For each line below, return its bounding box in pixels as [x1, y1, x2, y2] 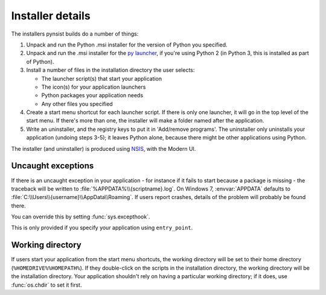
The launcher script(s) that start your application [41, 75, 162, 82]
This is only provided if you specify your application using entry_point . [11, 224, 193, 232]
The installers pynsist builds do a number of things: [11, 30, 139, 37]
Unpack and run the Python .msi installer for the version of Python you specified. [26, 41, 228, 48]
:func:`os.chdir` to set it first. [11, 281, 82, 288]
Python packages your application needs [41, 92, 144, 99]
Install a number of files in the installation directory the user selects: [26, 66, 195, 74]
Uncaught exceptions [11, 160, 94, 171]
